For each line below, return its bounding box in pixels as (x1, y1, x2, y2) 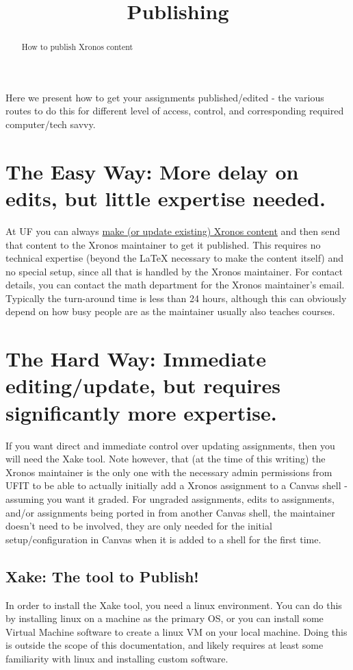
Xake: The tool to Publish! (5, 565, 199, 586)
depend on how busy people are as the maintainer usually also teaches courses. (5, 304, 335, 319)
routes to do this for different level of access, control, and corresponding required (5, 103, 344, 118)
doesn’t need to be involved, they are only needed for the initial (5, 519, 272, 533)
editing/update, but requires (5, 371, 280, 399)
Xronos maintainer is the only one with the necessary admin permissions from (5, 464, 332, 479)
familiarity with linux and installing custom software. (5, 651, 228, 665)
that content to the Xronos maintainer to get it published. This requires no (5, 237, 321, 251)
